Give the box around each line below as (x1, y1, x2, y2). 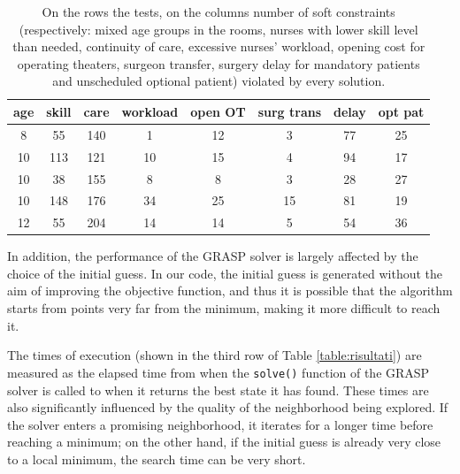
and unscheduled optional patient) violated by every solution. (52, 72, 386, 90)
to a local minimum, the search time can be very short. (7, 449, 306, 468)
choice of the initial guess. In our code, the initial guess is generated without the (7, 264, 443, 282)
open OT (190, 102, 246, 120)
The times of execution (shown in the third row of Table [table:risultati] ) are (7, 346, 422, 364)
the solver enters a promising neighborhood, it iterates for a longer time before (7, 415, 433, 433)
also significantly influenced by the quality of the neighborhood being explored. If (7, 398, 448, 417)
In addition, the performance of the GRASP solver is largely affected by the (7, 247, 418, 265)
